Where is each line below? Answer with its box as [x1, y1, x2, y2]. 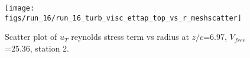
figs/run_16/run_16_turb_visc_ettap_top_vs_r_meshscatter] [5, 13, 242, 22]
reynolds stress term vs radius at [71, 30, 189, 43]
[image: [5, 4, 35, 12]
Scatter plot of [5, 30, 57, 43]
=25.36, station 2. [5, 42, 69, 54]
